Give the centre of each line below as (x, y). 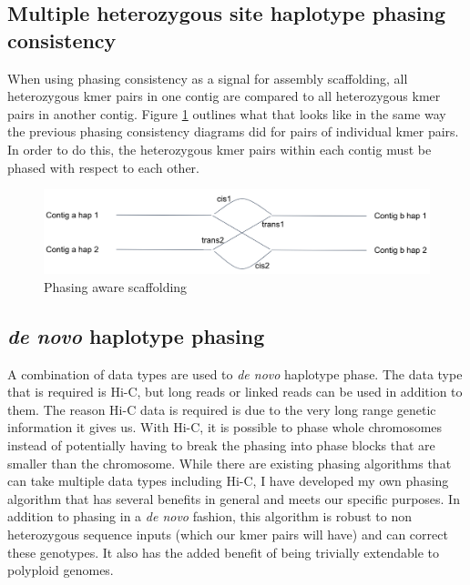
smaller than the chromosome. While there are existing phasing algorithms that (230, 463)
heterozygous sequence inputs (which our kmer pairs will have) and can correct (228, 535)
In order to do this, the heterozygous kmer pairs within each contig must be (220, 149)
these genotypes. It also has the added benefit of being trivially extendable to (224, 552)
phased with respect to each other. (103, 167)
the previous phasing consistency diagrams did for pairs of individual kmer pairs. (233, 131)
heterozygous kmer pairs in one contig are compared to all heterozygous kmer (224, 96)
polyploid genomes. (61, 570)
